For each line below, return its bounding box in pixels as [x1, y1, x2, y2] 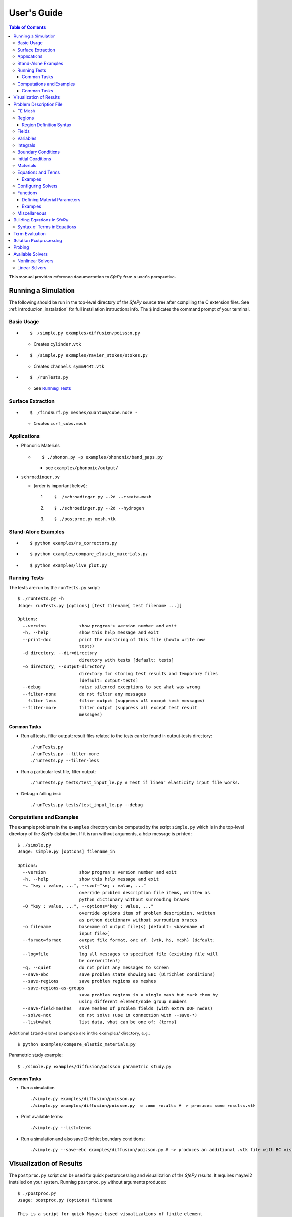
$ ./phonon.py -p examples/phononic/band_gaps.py [42, 454, 163, 460]
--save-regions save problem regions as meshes [22, 978, 157, 984]
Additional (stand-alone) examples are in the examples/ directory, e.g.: [9, 1030, 150, 1036]
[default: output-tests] [79, 677, 139, 683]
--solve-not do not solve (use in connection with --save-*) [22, 1013, 198, 1018]
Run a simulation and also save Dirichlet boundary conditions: [21, 1136, 145, 1142]
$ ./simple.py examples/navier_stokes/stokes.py [30, 352, 148, 358]
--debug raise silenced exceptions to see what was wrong [22, 684, 200, 690]
